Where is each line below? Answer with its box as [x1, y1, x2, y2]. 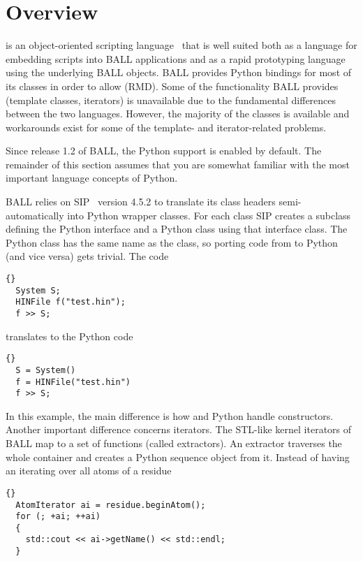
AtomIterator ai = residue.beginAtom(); [15, 500, 206, 510]
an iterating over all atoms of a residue [6, 463, 172, 478]
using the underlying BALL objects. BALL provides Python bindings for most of [6, 65, 352, 80]
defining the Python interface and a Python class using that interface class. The [6, 221, 348, 236]
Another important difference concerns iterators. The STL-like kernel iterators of [6, 422, 352, 437]
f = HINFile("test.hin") [15, 377, 131, 387]
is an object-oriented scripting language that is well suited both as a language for [6, 38, 357, 52]
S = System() [15, 365, 76, 375]
